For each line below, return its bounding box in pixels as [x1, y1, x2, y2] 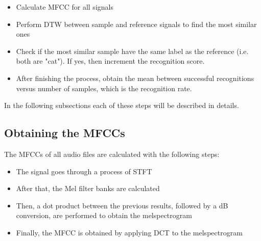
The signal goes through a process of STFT [16, 166, 152, 176]
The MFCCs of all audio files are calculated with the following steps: [4, 148, 220, 159]
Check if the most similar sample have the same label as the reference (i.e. [16, 45, 249, 56]
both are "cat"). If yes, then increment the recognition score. [16, 56, 205, 66]
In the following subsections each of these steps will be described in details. [4, 100, 239, 111]
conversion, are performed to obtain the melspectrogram [16, 210, 192, 221]
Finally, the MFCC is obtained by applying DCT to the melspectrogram [16, 227, 243, 237]
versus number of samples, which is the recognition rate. [16, 83, 192, 93]
